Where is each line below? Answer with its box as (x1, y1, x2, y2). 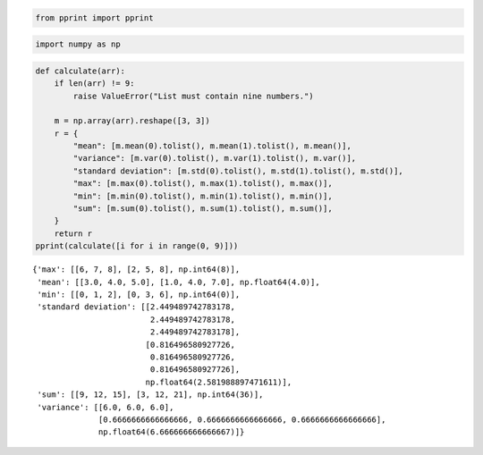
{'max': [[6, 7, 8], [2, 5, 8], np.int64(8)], (32, 265, 241, 274)
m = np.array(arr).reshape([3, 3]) (54, 116, 210, 126)
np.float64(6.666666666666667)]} (98, 427, 245, 437)
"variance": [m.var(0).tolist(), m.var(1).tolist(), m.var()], (72, 153, 357, 164)
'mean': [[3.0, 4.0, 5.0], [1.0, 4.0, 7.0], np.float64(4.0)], (37, 277, 321, 287)
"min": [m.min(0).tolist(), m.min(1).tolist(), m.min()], (72, 190, 333, 201)
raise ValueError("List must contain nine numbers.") (72, 90, 314, 101)
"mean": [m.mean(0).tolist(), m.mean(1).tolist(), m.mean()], (72, 141, 352, 151)
